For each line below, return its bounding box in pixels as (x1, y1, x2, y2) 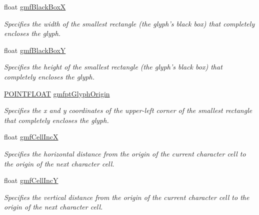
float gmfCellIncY (4, 175, 58, 185)
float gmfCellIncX (4, 131, 58, 142)
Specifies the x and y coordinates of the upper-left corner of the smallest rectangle (4, 105, 252, 115)
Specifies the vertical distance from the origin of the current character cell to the (4, 191, 249, 202)
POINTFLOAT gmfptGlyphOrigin (4, 88, 110, 98)
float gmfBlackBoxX (4, 1, 66, 11)
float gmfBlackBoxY (4, 44, 66, 55)
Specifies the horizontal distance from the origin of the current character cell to (4, 148, 246, 158)
